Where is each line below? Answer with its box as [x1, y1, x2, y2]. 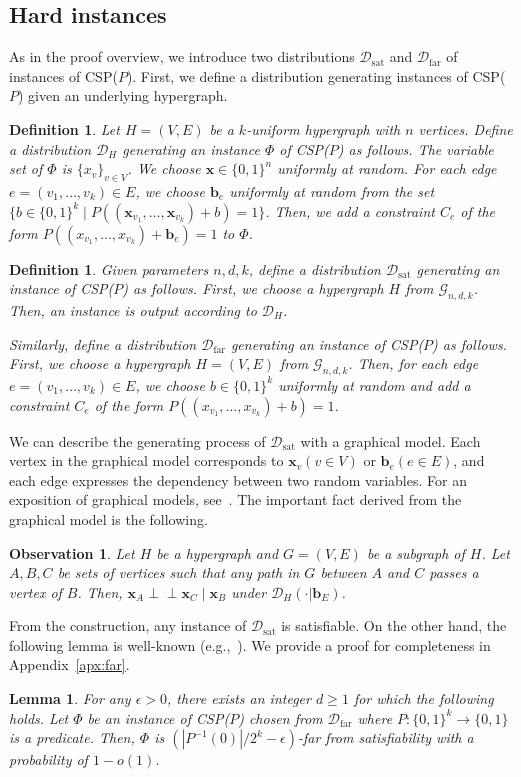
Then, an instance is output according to [9, 299, 257, 320]
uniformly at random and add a [278, 374, 471, 395]
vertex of [9, 581, 62, 602]
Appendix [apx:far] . [9, 654, 130, 675]
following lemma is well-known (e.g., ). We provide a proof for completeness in [9, 634, 491, 655]
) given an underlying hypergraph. [18, 85, 228, 106]
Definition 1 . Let [9, 118, 120, 139]
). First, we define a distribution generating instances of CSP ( [126, 65, 506, 86]
